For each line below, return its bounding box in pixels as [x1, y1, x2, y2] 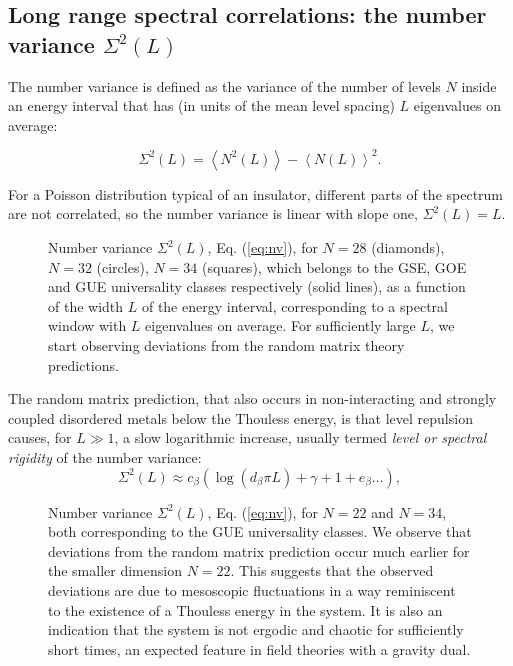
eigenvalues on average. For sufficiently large [145, 315, 416, 336]
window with [48, 315, 127, 336]
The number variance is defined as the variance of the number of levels [8, 75, 441, 96]
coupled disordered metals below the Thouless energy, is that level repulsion [8, 407, 473, 428]
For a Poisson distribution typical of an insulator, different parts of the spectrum [8, 183, 504, 204]
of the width [48, 295, 124, 316]
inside [461, 75, 497, 96]
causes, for [8, 427, 72, 448]
